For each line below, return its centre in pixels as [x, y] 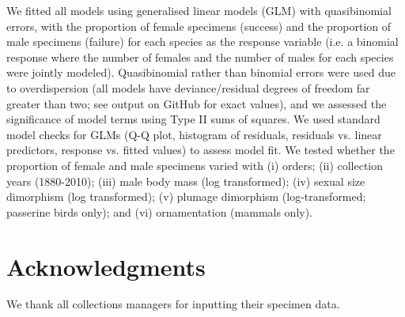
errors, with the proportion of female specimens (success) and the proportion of [199, 26]
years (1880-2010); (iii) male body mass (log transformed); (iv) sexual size [186, 181]
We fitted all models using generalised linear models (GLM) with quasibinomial [199, 10]
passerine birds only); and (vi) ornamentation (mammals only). [160, 211]
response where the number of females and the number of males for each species [200, 57]
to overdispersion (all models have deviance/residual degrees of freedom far [188, 87]
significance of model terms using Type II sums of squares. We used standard [193, 119]
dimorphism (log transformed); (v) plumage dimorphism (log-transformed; [186, 196]
